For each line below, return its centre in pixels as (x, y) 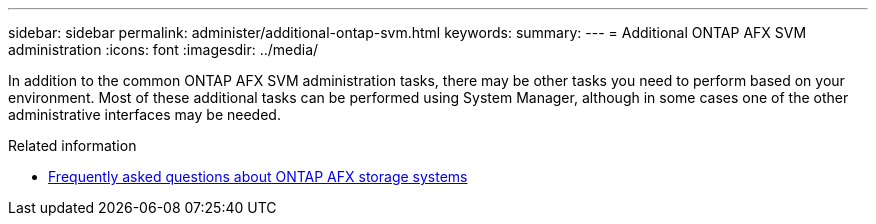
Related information (72, 145)
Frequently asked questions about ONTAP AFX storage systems (258, 176)
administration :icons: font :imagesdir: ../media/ (163, 49)
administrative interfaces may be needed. (144, 114)
